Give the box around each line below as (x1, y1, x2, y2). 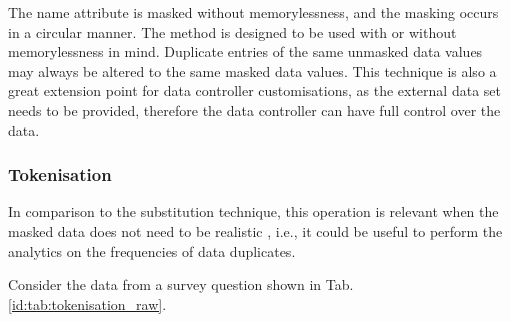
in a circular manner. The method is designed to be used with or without (8, 21, 457, 42)
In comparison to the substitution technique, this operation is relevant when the (8, 201, 499, 222)
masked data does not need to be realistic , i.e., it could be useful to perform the (8, 220, 503, 241)
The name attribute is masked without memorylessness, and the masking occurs (8, 2, 499, 22)
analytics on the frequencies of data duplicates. (8, 240, 296, 261)
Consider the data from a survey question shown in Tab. (8, 274, 354, 295)
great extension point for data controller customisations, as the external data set (8, 80, 501, 101)
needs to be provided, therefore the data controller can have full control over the (8, 99, 501, 120)
